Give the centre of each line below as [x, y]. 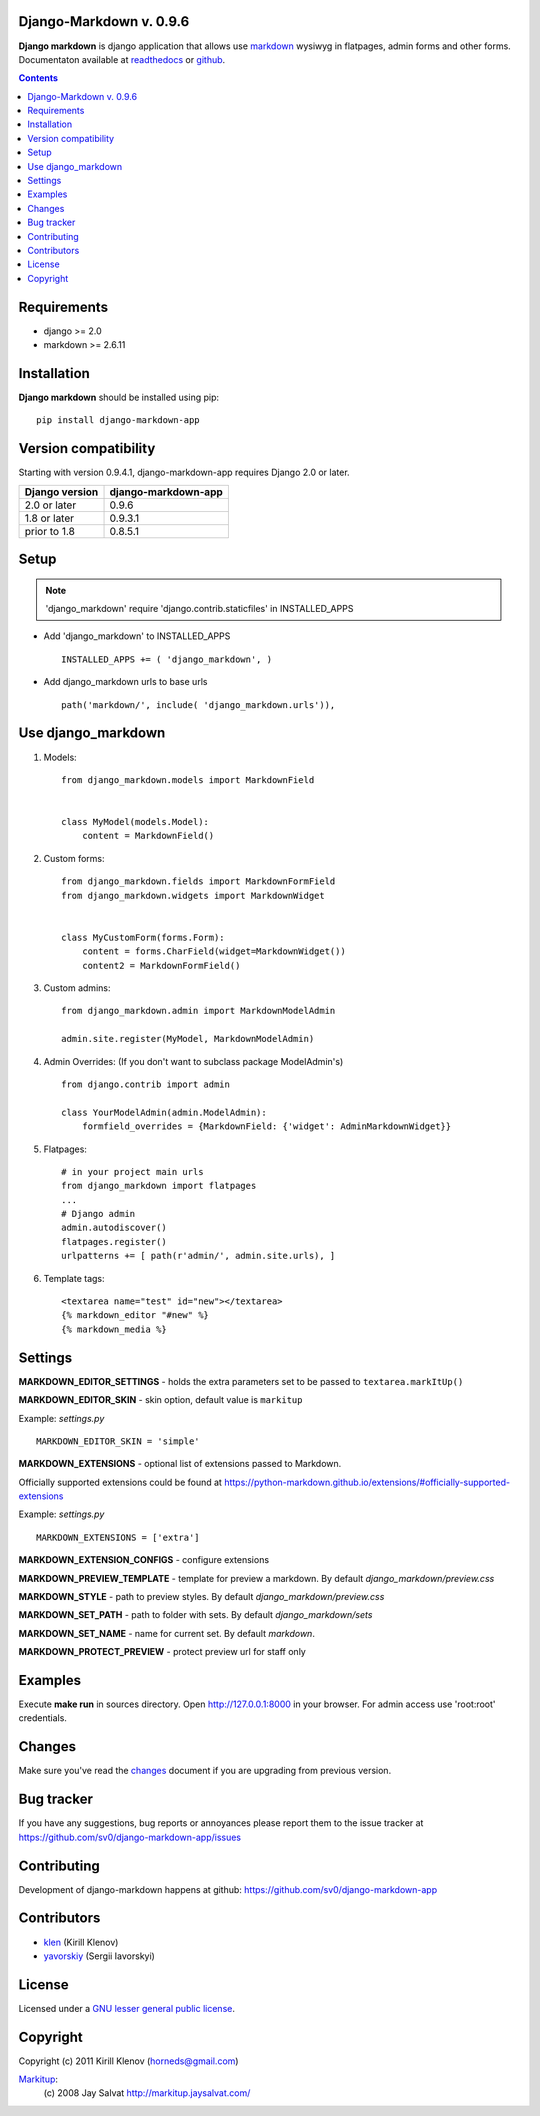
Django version [61, 492]
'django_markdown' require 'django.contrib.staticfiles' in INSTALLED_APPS [199, 609]
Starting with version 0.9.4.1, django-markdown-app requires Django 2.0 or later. [184, 472]
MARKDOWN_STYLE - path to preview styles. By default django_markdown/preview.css [201, 1597]
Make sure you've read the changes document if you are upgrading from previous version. [205, 1771]
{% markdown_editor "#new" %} [135, 1315]
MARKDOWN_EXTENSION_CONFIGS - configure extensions [144, 1560]
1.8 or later [49, 518]
